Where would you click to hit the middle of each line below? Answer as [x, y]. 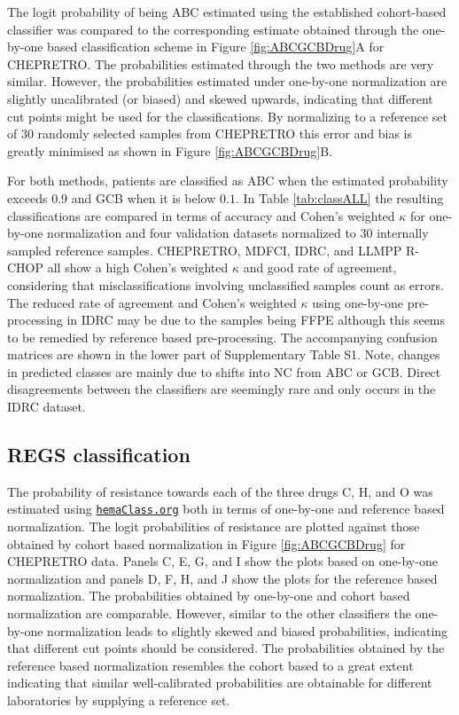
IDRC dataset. [47, 407]
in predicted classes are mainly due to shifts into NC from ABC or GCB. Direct [224, 371]
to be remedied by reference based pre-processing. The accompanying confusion [222, 337]
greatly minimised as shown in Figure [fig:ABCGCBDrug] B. [170, 150]
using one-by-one [358, 302]
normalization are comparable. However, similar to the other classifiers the [209, 613]
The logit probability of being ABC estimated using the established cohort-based [227, 12]
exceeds [27, 197]
